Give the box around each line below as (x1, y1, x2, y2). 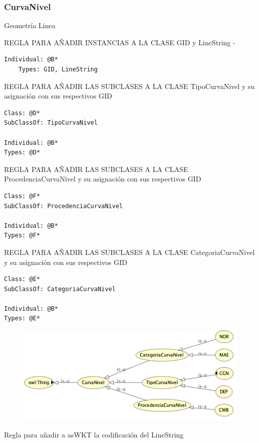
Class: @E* (4, 276, 40, 283)
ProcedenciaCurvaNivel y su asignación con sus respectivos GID (4, 173, 201, 184)
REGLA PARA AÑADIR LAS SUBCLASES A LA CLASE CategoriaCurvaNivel (4, 246, 255, 257)
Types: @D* (4, 149, 40, 156)
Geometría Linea (4, 20, 56, 31)
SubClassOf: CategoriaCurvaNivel (4, 285, 116, 293)
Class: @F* (4, 192, 40, 200)
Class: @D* (4, 109, 40, 117)
